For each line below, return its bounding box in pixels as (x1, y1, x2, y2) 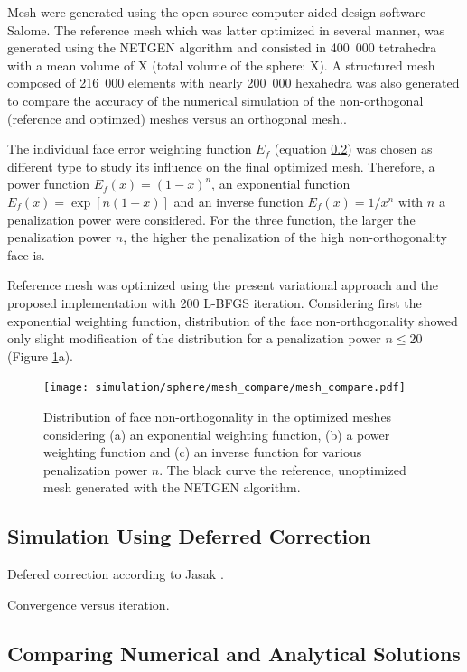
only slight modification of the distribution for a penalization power (7, 329, 381, 348)
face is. (7, 245, 45, 264)
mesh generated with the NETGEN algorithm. (43, 478, 301, 497)
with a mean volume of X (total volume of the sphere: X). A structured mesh (7, 55, 435, 74)
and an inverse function (173, 191, 304, 210)
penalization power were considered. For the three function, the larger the (7, 210, 416, 229)
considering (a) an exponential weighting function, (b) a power (43, 425, 390, 443)
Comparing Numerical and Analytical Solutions (7, 639, 461, 667)
